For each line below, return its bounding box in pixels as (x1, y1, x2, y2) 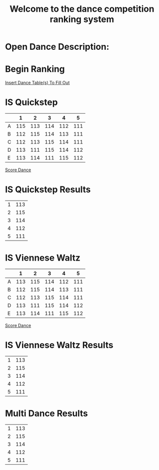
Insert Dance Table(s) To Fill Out (5, 80, 70, 86)
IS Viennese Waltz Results (5, 340, 114, 351)
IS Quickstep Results (5, 184, 91, 195)
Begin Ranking (5, 63, 65, 75)
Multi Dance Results (5, 408, 88, 419)
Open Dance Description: (5, 41, 110, 52)
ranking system (49, 14, 115, 25)
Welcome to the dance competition (9, 3, 155, 15)
